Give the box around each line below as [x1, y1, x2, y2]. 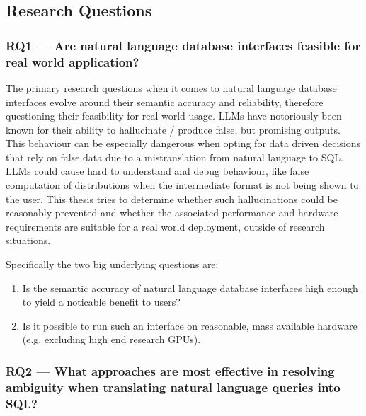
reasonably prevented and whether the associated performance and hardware [6, 205, 338, 220]
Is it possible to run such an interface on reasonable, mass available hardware [22, 318, 358, 333]
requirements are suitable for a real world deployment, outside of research [6, 219, 325, 233]
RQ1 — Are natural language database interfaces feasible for [6, 36, 361, 54]
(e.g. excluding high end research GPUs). [22, 332, 201, 347]
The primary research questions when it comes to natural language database [6, 80, 337, 95]
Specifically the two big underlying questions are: [6, 257, 219, 272]
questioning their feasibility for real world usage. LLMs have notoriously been [6, 108, 342, 123]
